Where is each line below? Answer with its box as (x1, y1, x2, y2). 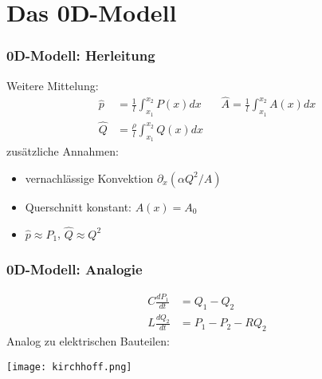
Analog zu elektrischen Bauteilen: (6, 332, 170, 349)
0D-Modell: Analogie (6, 259, 143, 279)
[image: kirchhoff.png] (6, 361, 132, 373)
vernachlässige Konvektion (25, 169, 154, 186)
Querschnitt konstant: (25, 198, 132, 215)
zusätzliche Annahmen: (6, 143, 119, 160)
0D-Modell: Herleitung (6, 45, 155, 65)
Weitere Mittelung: (6, 77, 99, 93)
